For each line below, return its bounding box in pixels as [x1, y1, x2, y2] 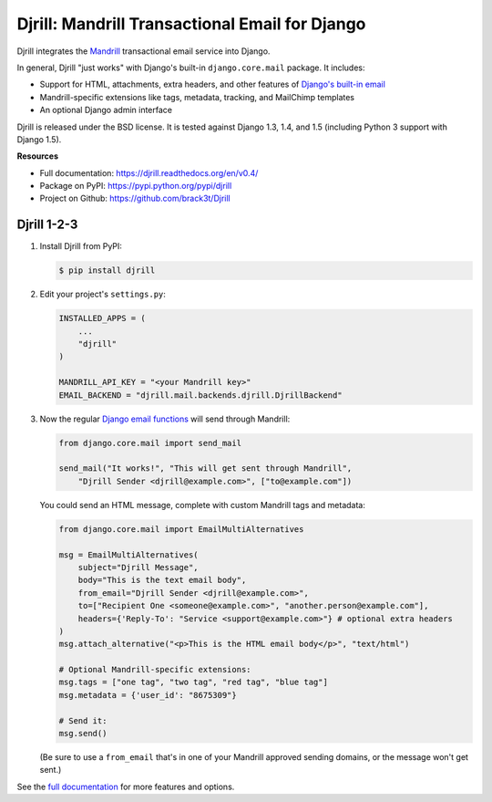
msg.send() [58, 728, 108, 739]
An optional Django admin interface [39, 105, 173, 116]
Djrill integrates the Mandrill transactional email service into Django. [16, 46, 271, 57]
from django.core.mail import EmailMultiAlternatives [58, 524, 304, 534]
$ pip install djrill [58, 266, 156, 276]
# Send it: [58, 715, 108, 725]
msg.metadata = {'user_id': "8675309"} [58, 690, 237, 700]
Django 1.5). [16, 133, 62, 145]
